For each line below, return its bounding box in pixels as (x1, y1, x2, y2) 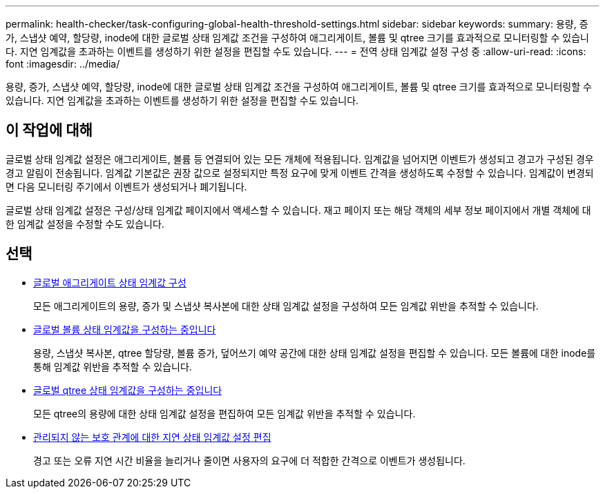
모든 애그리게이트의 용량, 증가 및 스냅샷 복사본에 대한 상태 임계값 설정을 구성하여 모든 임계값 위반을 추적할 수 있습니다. (33, 299, 539, 312)
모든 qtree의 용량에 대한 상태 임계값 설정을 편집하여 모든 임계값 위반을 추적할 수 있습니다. (33, 407, 416, 419)
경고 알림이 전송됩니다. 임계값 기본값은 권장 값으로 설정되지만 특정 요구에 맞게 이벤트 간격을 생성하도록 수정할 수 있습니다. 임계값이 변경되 (6, 166, 594, 179)
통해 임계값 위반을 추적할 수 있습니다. (33, 360, 192, 373)
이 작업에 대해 (6, 121, 93, 139)
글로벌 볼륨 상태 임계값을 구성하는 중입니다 (33, 323, 216, 335)
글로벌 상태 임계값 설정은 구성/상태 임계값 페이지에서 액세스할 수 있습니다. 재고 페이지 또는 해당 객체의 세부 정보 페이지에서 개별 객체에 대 (6, 204, 591, 216)
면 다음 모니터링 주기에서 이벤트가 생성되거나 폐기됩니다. (6, 180, 247, 192)
